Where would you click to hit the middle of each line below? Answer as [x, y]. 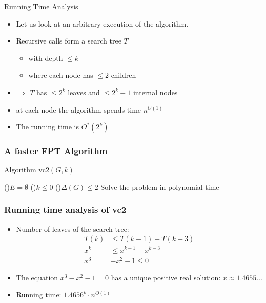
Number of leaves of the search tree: [73, 229]
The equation [37, 277]
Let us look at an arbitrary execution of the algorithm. [102, 23]
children [124, 75]
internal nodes [155, 92]
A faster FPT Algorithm [56, 151]
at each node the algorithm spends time [79, 109]
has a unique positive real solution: [166, 277]
